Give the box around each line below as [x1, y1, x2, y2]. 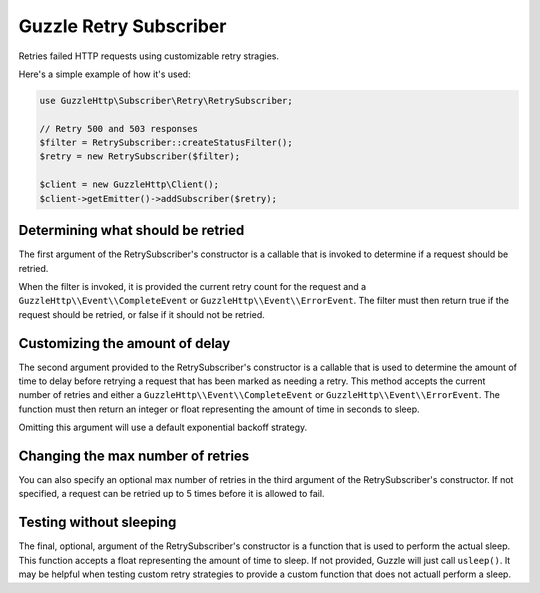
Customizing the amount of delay [18, 335, 231, 352]
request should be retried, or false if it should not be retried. [18, 308, 265, 320]
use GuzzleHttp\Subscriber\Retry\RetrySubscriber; [39, 95, 294, 106]
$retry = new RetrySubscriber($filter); [39, 151, 240, 162]
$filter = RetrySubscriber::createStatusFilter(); [39, 137, 294, 149]
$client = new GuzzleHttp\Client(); [39, 179, 220, 190]
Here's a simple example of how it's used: [18, 68, 191, 80]
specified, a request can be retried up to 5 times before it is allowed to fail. [18, 488, 325, 500]
